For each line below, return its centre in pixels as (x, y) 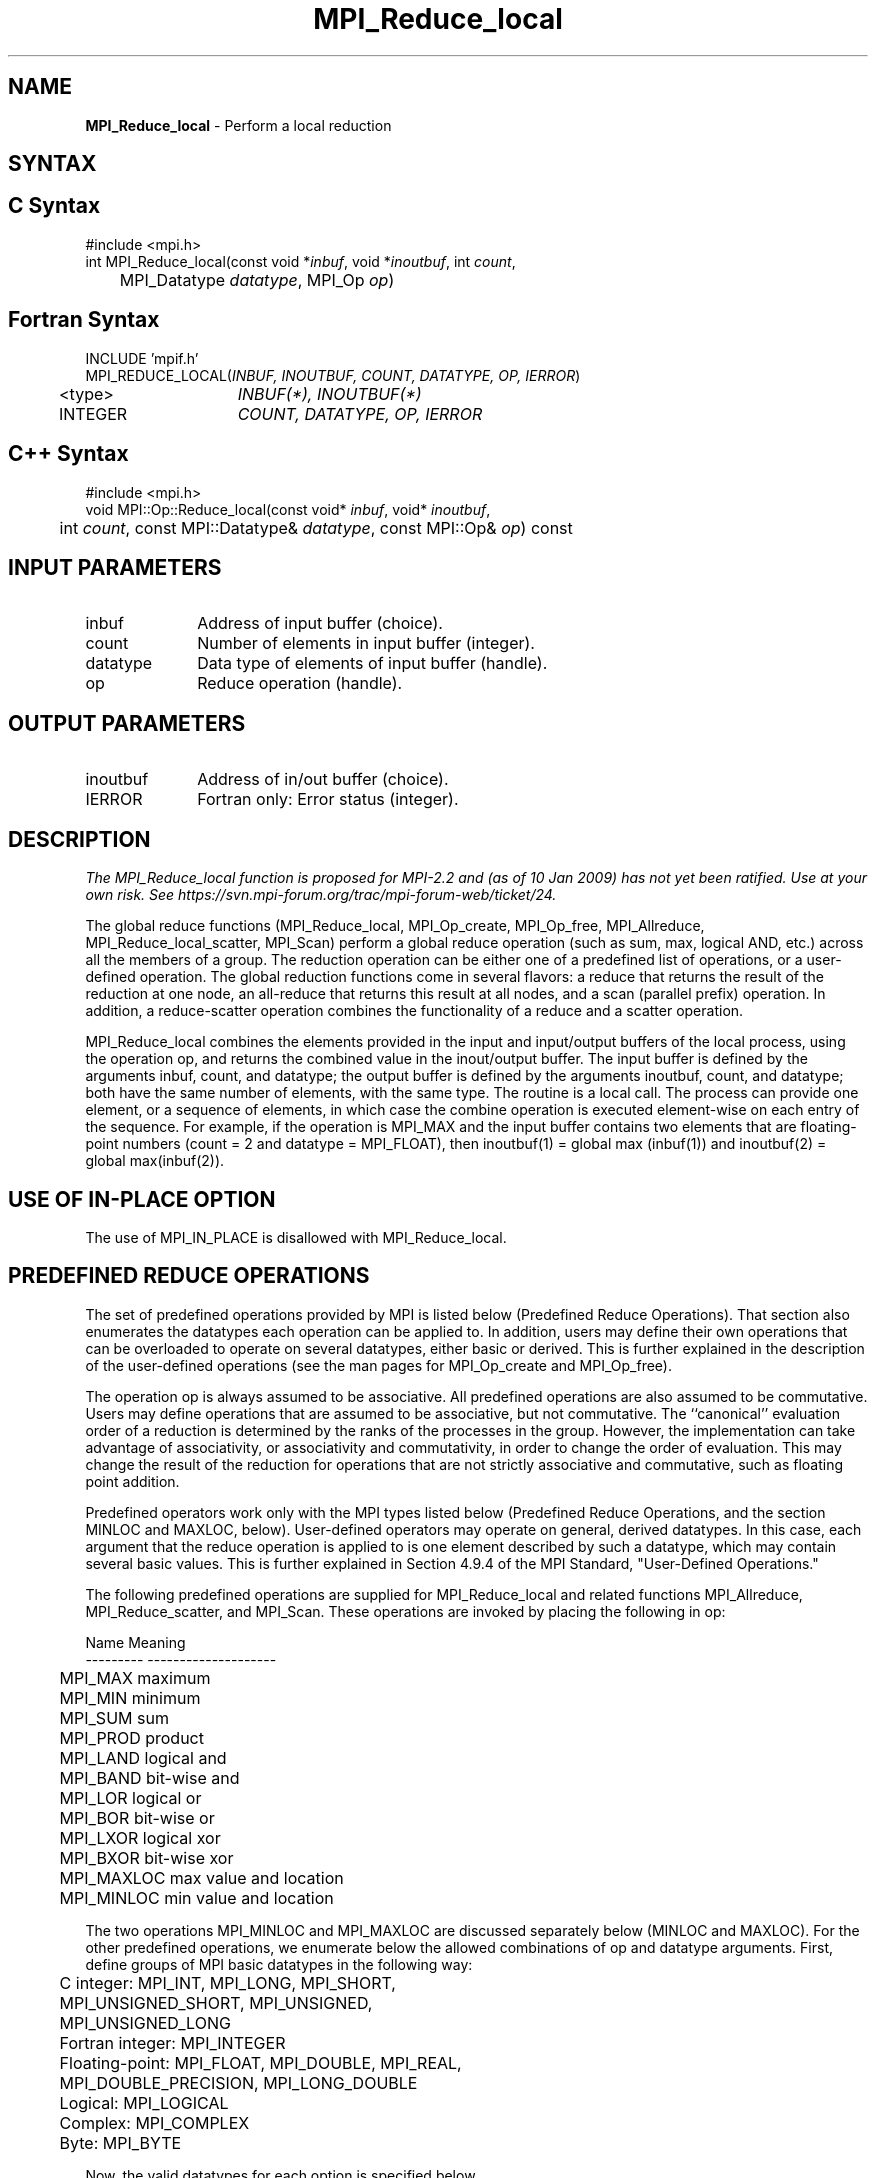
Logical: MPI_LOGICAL (144, 2102)
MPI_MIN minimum (130, 1697)
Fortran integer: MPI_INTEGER (172, 2042)
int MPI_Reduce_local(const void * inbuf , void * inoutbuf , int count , (300, 261)
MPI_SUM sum (114, 1717)
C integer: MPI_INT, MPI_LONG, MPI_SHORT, (227, 1982)
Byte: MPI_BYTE (120, 2142)
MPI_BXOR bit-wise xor (146, 1857)
